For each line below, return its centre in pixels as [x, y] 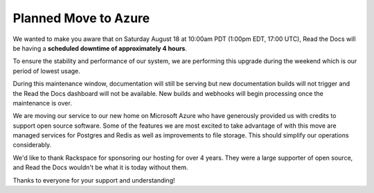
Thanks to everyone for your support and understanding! [94, 180]
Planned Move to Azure [81, 18]
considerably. [32, 145]
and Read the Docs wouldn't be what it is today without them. [100, 167]
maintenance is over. [42, 103]
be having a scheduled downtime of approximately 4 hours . [100, 48]
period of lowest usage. [47, 71]
